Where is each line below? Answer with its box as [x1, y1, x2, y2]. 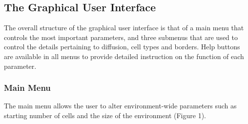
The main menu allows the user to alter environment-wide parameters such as [4, 101, 237, 111]
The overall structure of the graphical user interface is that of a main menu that [4, 22, 244, 33]
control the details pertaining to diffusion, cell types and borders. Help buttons [4, 41, 240, 52]
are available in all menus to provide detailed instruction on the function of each [4, 51, 244, 61]
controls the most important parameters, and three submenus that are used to [4, 32, 238, 42]
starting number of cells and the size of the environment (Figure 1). [4, 110, 206, 120]
